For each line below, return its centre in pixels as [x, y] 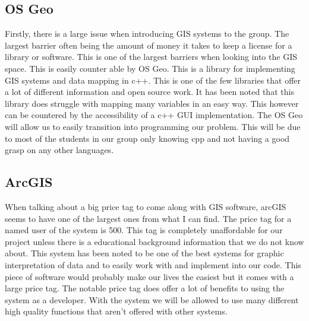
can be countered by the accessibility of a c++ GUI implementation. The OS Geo [154, 115]
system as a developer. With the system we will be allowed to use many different [152, 299]
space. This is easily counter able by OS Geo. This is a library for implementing [150, 68]
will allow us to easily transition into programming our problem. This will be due [153, 126]
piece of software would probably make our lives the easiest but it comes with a [149, 276]
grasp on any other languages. [59, 150]
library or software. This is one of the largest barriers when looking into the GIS [151, 57]
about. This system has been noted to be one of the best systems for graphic [144, 253]
